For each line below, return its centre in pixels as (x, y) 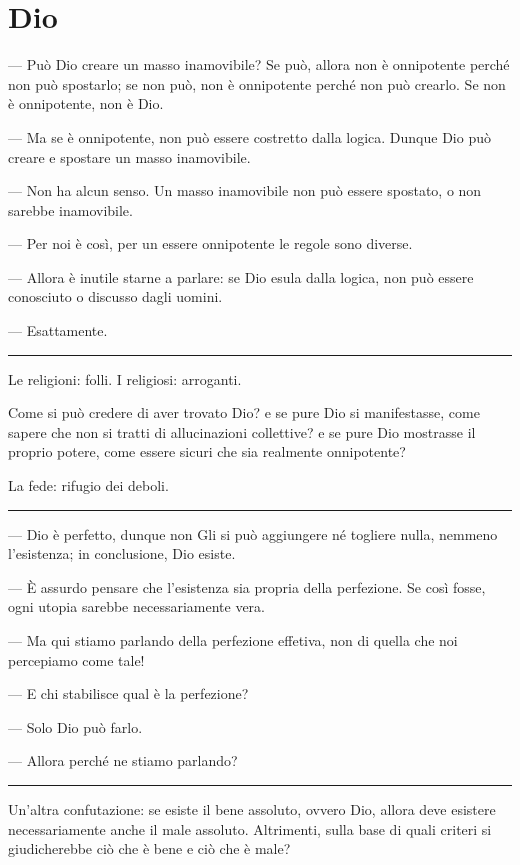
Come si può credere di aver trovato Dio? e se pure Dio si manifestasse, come (244, 412)
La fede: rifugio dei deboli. (88, 485)
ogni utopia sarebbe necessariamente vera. (136, 606)
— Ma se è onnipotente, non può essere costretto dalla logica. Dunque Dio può (249, 136)
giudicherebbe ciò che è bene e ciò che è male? (149, 848)
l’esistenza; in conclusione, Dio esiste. (122, 553)
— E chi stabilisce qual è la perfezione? (128, 693)
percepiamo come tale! (76, 659)
